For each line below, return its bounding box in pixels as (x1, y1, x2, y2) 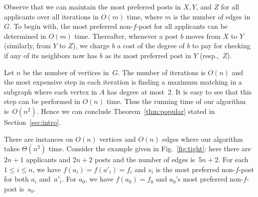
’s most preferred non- (176, 174, 244, 184)
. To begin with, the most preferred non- (9, 21, 133, 31)
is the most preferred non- (155, 164, 236, 174)
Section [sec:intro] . (4, 116, 61, 127)
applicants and (26, 154, 71, 165)
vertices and (99, 133, 136, 144)
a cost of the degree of (117, 40, 185, 51)
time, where (127, 11, 163, 21)
